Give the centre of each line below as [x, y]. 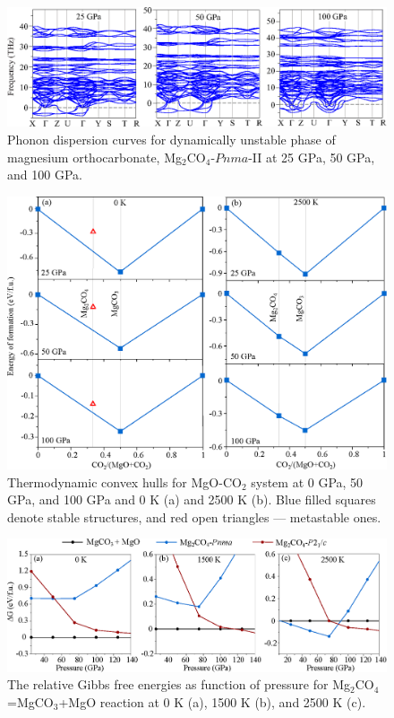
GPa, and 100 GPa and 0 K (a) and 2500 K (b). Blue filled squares [192, 499]
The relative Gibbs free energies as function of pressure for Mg [179, 684]
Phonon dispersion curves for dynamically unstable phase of [171, 139]
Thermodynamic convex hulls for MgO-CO [124, 482]
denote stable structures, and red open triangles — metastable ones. [194, 517]
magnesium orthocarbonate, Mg [95, 157]
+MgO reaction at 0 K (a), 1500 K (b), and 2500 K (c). [212, 701]
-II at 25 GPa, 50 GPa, [312, 157]
